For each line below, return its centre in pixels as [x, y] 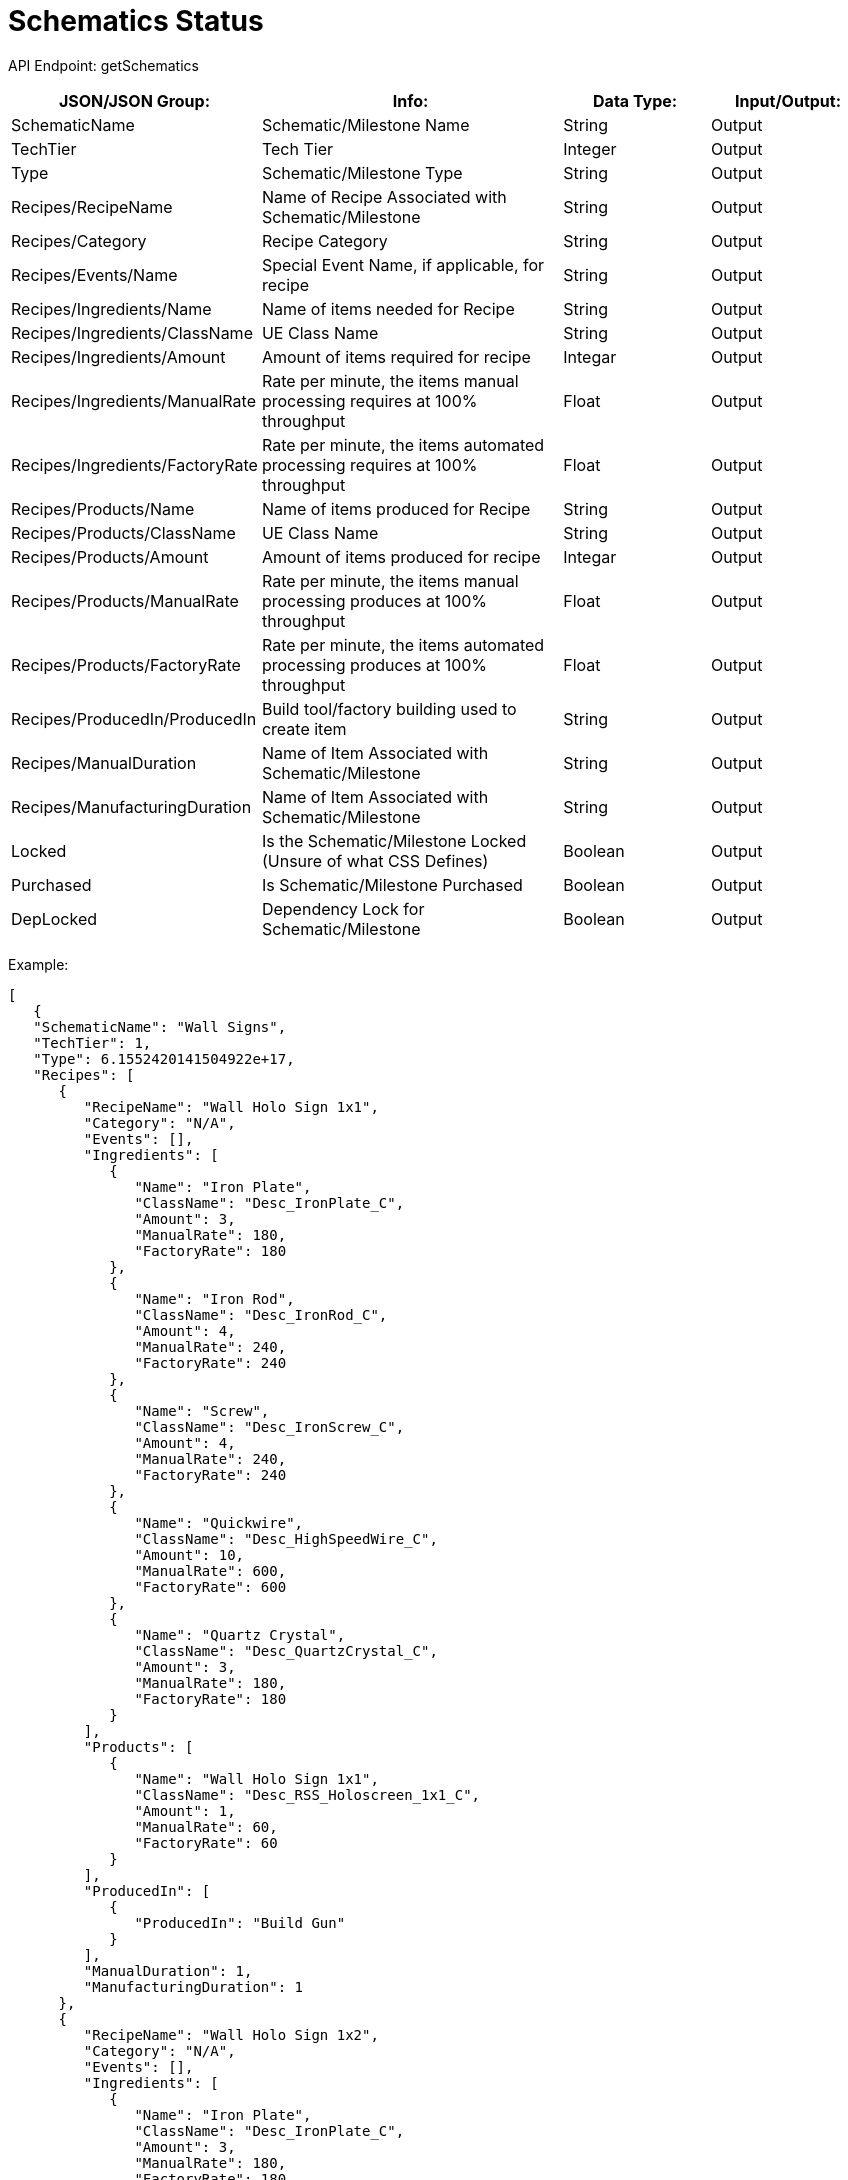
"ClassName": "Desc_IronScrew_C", [269, 1426]
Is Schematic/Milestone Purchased [392, 884]
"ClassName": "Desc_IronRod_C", [261, 1314]
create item [304, 728]
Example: [38, 964]
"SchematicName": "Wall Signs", [160, 1026]
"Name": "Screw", [202, 1410]
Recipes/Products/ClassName [123, 532]
